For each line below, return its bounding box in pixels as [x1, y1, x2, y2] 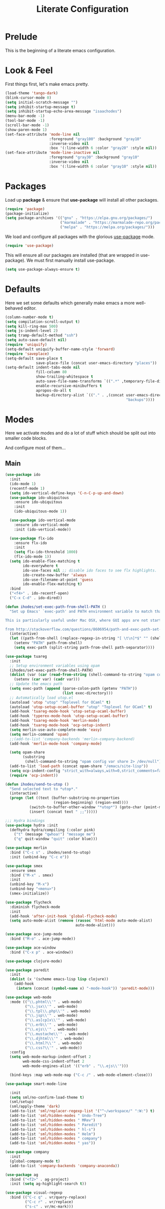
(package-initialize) [5, 211, 50, 216]
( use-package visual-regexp [5, 1190, 63, 1195]
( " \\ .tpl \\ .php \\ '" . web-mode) [25, 1008, 91, 1014]
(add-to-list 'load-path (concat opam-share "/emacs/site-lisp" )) [9, 764, 148, 769]
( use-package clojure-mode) [5, 959, 63, 963]
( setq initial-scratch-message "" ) [5, 100, 78, 105]
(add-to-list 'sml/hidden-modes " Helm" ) [9, 1132, 96, 1137]
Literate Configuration [36, 3, 129, 15]
